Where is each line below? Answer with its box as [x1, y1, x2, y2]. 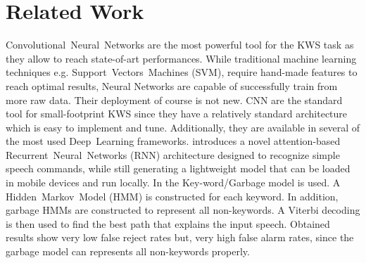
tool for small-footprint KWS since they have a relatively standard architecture [6, 106, 348, 121]
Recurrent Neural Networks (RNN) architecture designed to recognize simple [6, 147, 340, 162]
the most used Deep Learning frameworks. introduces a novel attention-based [6, 134, 341, 148]
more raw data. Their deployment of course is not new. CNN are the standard [6, 92, 343, 107]
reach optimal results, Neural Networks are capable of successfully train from [6, 78, 338, 93]
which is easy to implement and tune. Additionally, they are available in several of [6, 120, 360, 134]
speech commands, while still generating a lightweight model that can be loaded [6, 161, 351, 176]
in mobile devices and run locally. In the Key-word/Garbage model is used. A [6, 175, 341, 190]
